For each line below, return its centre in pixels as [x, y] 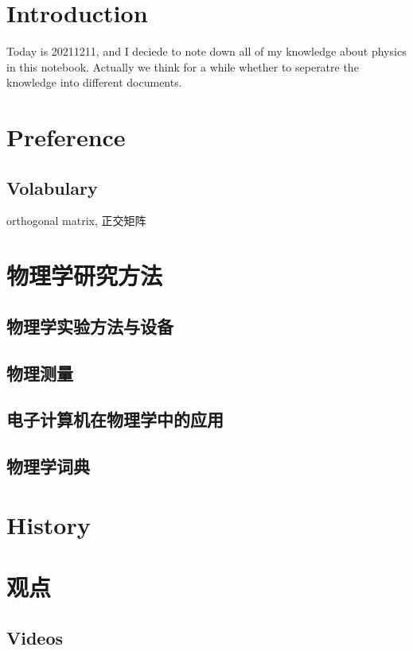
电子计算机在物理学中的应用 [115, 419]
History [49, 524]
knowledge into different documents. [94, 82]
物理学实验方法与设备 [90, 325]
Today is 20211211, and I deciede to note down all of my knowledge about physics [206, 51]
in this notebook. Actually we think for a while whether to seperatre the [183, 66]
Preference [66, 137]
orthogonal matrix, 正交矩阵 [76, 221]
